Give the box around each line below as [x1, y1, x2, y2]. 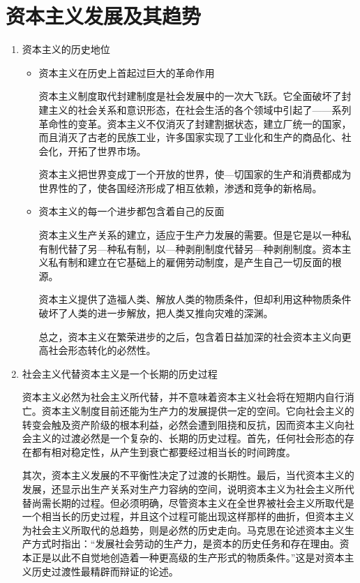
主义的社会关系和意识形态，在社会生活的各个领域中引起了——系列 [48, 102, 352, 117]
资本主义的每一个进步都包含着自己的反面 [38, 204, 225, 219]
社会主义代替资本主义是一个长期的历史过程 [22, 366, 218, 381]
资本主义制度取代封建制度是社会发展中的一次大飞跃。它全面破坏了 [38, 89, 342, 103]
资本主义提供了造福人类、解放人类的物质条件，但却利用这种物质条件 [38, 292, 352, 307]
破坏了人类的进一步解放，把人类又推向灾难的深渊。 [38, 306, 273, 320]
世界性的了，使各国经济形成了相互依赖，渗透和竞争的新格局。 [38, 180, 322, 195]
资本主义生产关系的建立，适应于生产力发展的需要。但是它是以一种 [38, 228, 342, 242]
